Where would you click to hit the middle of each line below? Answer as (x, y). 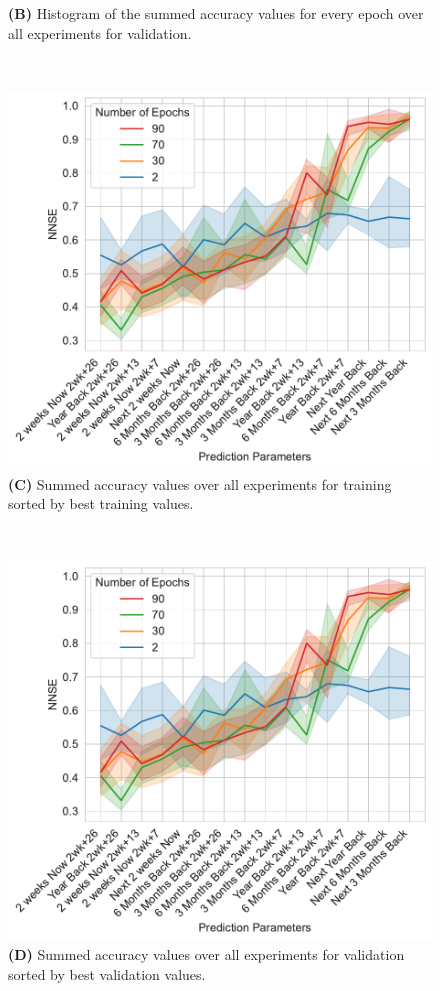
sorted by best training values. (101, 503)
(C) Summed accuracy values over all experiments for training (200, 483)
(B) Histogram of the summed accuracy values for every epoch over (216, 13)
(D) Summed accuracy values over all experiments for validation (206, 954)
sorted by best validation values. (107, 973)
